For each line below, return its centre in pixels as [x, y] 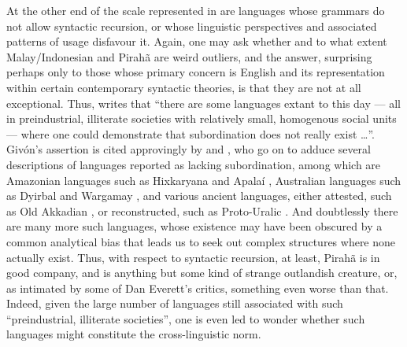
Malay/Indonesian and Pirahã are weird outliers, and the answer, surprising [189, 56]
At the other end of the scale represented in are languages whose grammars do [196, 10]
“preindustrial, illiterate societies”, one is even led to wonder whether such [186, 318]
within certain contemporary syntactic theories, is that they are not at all [184, 87]
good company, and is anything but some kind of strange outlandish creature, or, [202, 273]
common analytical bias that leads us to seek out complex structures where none [201, 241]
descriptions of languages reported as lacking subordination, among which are [194, 164]
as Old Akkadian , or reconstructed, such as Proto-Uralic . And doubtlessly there [202, 210]
